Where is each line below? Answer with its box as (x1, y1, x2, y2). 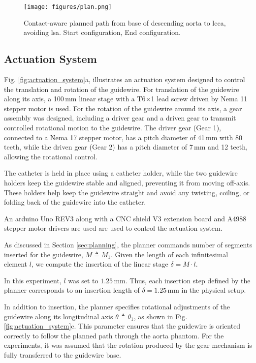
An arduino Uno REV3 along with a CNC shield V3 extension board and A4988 (4, 213, 247, 223)
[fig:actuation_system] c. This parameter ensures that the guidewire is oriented (4, 321, 241, 331)
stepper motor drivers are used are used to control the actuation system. (4, 223, 223, 233)
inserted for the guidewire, (4, 249, 83, 259)
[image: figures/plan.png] (24, 3, 112, 10)
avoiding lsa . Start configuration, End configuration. (24, 27, 181, 37)
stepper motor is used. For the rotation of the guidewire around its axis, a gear (4, 103, 242, 113)
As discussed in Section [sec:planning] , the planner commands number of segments (4, 239, 252, 249)
